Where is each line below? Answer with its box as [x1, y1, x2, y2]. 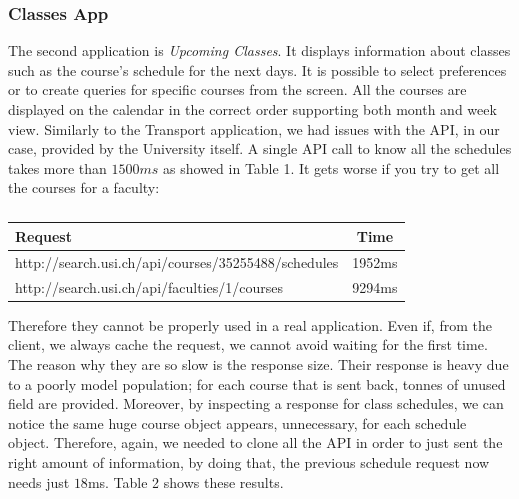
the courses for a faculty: [8, 177, 160, 198]
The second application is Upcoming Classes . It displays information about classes [8, 40, 511, 61]
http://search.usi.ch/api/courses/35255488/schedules [15, 251, 339, 272]
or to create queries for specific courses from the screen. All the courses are [8, 79, 467, 100]
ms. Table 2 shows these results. [87, 471, 284, 492]
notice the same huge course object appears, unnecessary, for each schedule [8, 412, 467, 433]
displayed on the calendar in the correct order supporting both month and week [8, 99, 497, 119]
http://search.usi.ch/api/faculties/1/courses [15, 276, 284, 297]
